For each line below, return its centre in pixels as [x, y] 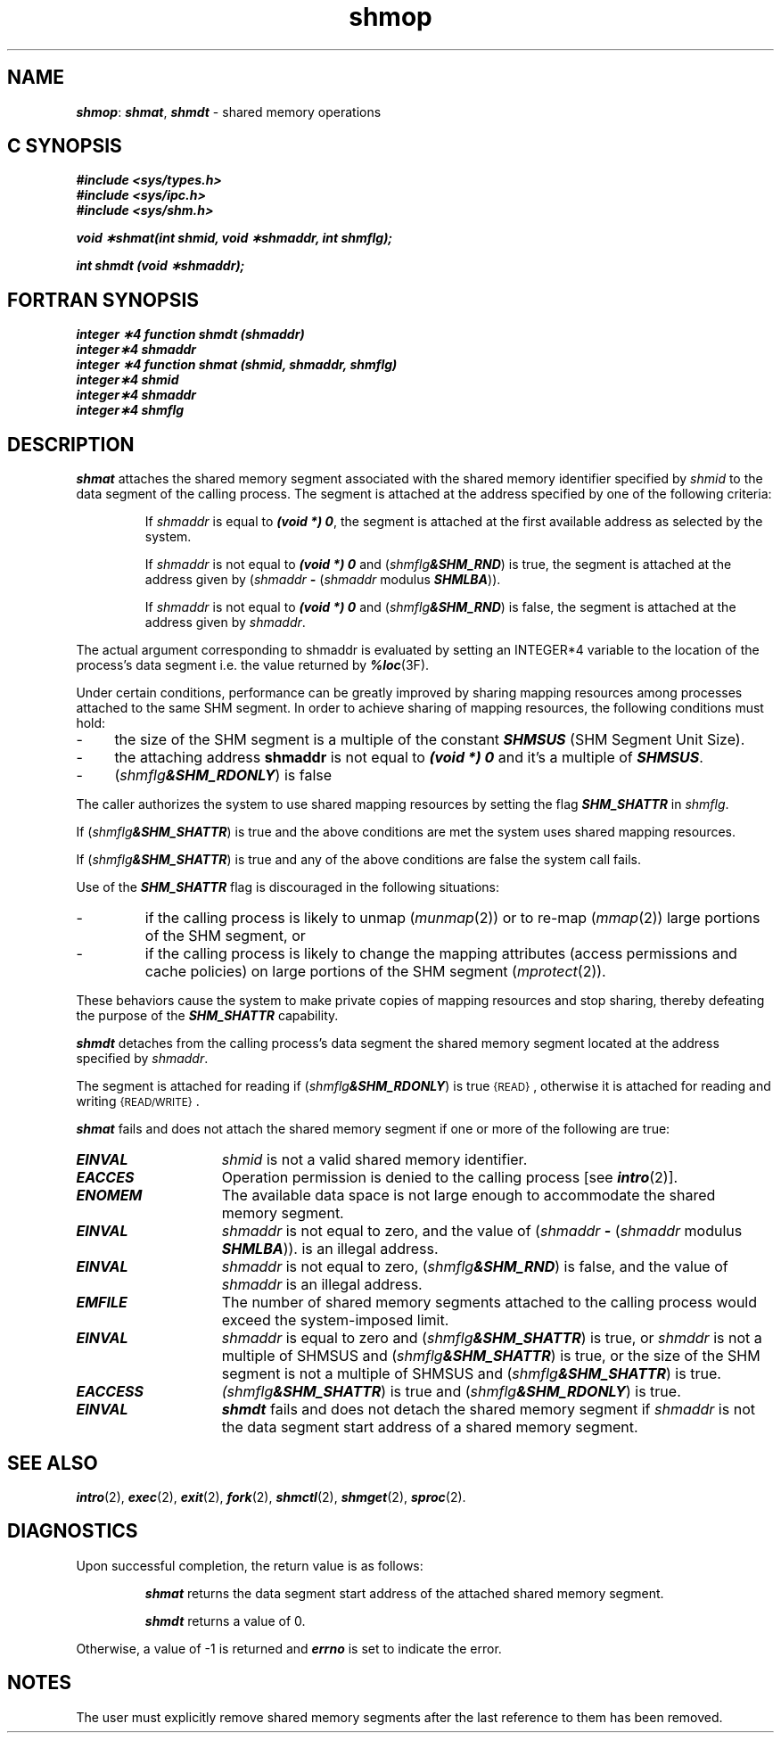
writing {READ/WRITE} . [138, 1101]
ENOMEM [109, 1196]
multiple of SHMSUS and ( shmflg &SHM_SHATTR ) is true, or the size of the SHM [491, 1356]
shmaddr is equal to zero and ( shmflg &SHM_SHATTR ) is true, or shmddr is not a [492, 1338]
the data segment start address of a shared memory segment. [430, 1427]
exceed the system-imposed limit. [335, 1320]
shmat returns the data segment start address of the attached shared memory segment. [404, 1593]
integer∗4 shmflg [130, 410]
